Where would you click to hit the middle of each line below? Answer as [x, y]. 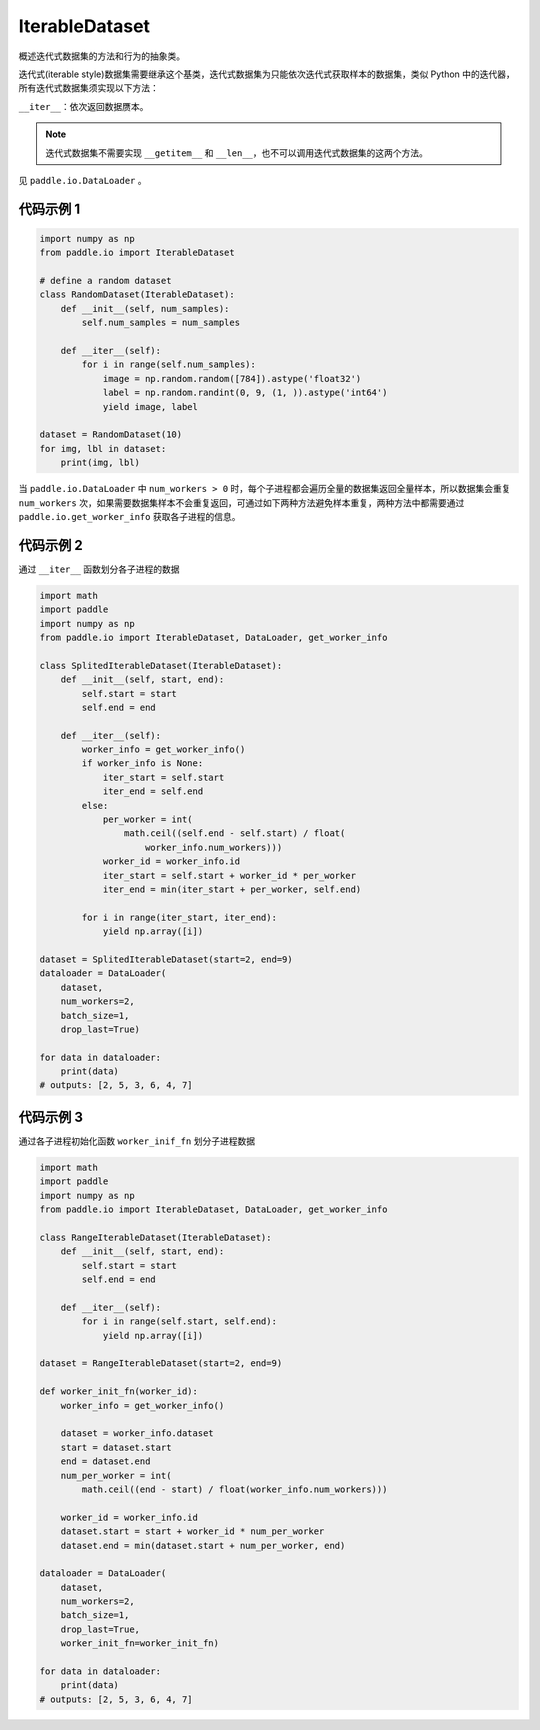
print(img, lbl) [100, 463]
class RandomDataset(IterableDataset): [137, 294]
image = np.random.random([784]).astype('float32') [232, 378]
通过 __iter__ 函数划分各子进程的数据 [99, 569]
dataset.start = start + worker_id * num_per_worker [192, 1531]
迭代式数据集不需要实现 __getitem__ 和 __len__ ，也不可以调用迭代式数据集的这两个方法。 [237, 152]
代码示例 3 [51, 1116]
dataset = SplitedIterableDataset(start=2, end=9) [166, 959]
